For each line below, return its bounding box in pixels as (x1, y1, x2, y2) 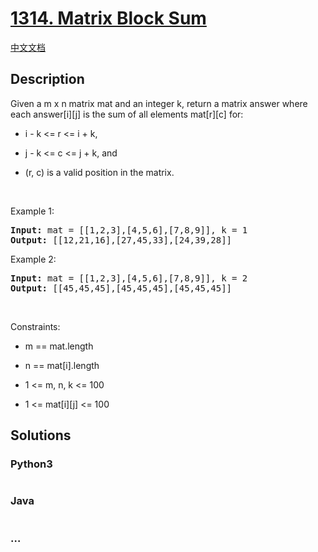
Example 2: (10, 253, 57, 265)
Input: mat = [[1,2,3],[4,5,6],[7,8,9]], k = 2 (10, 272, 248, 284)
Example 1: (10, 205, 55, 217)
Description (10, 71, 85, 88)
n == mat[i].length (24, 359, 100, 371)
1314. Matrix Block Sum (10, 7, 207, 30)
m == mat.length (24, 340, 94, 352)
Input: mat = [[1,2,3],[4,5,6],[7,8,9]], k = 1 (10, 224, 248, 236)
